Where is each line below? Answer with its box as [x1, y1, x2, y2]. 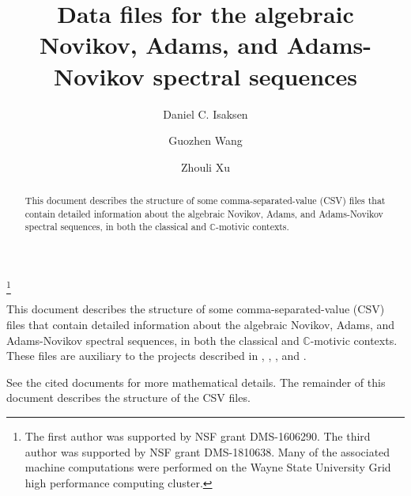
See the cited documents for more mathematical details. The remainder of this [6, 373, 386, 390]
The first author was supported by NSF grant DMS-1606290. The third [25, 427, 371, 444]
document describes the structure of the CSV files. [6, 389, 251, 406]
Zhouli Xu [181, 158, 230, 175]
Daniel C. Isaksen [163, 105, 248, 122]
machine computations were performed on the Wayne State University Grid [25, 459, 391, 475]
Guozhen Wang [168, 132, 243, 149]
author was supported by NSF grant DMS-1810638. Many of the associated [25, 443, 390, 460]
